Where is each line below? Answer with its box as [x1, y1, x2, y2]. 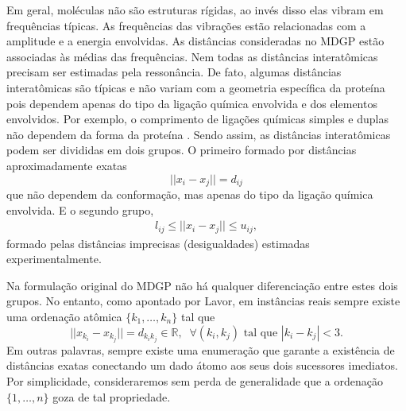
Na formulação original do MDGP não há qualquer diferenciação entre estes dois [6, 277, 398, 293]
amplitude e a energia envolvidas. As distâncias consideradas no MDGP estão [6, 33, 385, 49]
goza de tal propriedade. [52, 388, 171, 405]
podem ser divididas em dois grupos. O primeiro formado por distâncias [6, 142, 357, 158]
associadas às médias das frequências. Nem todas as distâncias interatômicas [6, 48, 378, 64]
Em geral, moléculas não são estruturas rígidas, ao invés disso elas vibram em [6, 2, 384, 17]
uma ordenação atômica [6, 308, 122, 325]
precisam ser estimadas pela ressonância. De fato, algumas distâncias [6, 64, 342, 80]
